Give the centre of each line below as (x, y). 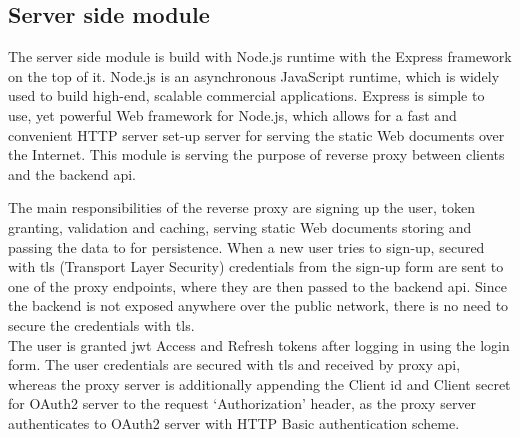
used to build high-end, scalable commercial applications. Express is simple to (246, 95)
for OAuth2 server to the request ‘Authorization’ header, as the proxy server (242, 403)
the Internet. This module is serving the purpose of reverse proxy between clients (256, 154)
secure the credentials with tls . (101, 324)
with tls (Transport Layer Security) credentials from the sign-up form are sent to (256, 266)
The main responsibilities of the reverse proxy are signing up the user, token (241, 207)
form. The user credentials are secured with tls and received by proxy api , (234, 364)
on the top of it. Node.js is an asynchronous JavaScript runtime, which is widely (254, 75)
